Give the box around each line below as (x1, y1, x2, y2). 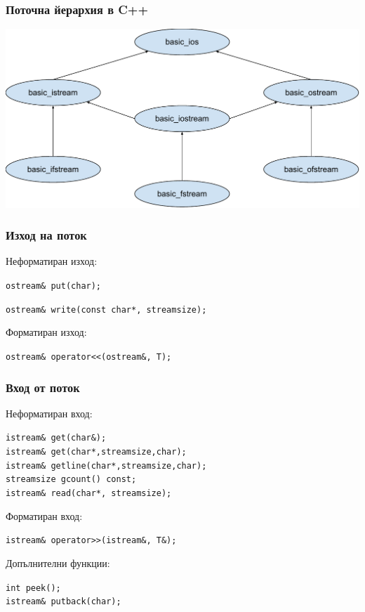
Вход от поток (6, 378, 80, 396)
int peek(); (6, 582, 61, 593)
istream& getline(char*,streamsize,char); (6, 460, 207, 471)
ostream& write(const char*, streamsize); (6, 304, 207, 315)
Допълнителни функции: (6, 555, 110, 570)
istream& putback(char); (6, 597, 121, 607)
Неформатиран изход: (6, 254, 98, 268)
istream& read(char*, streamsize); (6, 488, 172, 499)
